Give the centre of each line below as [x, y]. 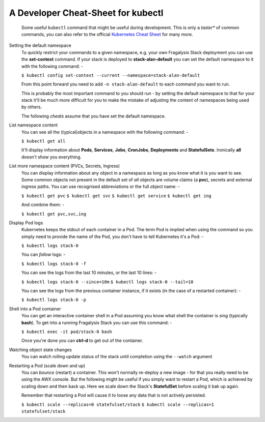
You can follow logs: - [43, 255]
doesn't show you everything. [52, 157]
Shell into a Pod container [35, 309]
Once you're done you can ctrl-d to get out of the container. [82, 341]
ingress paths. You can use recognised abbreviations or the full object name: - [101, 186]
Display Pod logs [26, 223]
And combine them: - [43, 205]
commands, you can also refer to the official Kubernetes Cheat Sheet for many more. [107, 34]
